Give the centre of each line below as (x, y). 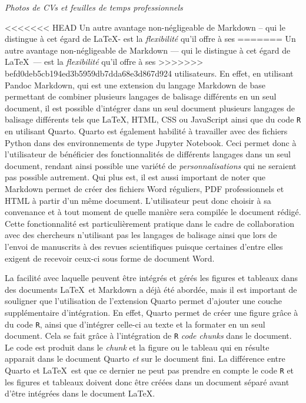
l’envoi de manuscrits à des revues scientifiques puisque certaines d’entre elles (144, 246)
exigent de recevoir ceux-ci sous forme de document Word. (110, 258)
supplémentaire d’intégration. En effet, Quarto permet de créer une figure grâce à (152, 312)
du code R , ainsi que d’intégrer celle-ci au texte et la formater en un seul (135, 324)
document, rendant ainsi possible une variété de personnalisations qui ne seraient (151, 165)
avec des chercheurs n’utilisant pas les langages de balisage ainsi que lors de (141, 235)
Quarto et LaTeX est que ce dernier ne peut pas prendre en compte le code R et (149, 370)
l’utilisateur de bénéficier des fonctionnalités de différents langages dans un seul (148, 154)
